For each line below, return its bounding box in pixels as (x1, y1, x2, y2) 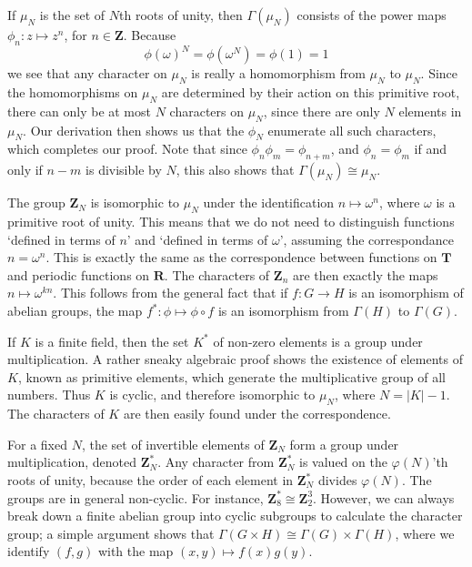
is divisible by (85, 160, 162, 179)
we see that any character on (7, 64, 167, 83)
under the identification (203, 193, 335, 212)
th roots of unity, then (119, 5, 243, 24)
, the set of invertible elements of (81, 434, 265, 453)
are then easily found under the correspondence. (123, 404, 391, 423)
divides (317, 471, 357, 489)
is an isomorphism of (348, 283, 464, 302)
